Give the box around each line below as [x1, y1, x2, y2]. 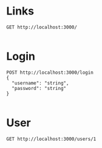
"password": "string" [12, 85, 67, 91]
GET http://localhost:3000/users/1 [6, 136, 97, 142]
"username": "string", [12, 80, 69, 86]
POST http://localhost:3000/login [6, 69, 94, 76]
